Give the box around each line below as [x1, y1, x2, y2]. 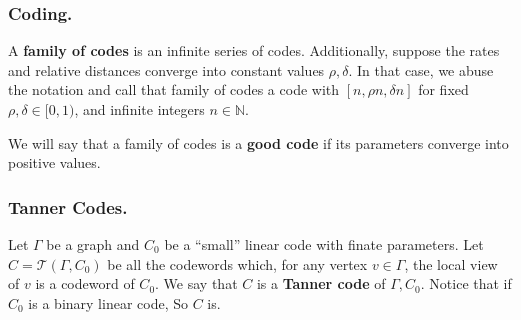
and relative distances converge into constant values [8, 59, 325, 80]
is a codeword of [35, 273, 135, 294]
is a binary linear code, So [28, 292, 188, 313]
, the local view [404, 253, 498, 274]
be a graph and [46, 234, 140, 254]
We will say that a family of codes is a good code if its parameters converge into [8, 132, 509, 153]
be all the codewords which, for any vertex [107, 253, 368, 274]
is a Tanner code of [256, 273, 386, 294]
